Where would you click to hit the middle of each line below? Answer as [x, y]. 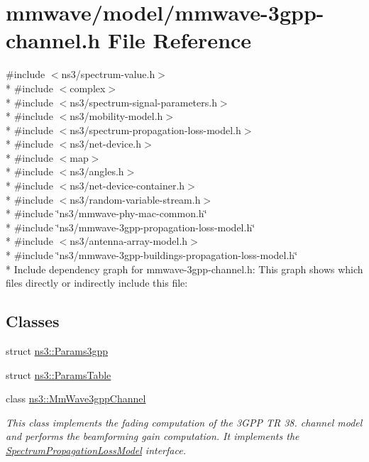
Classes [33, 321]
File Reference [180, 40]
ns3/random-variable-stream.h [135, 199]
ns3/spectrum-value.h [108, 74]
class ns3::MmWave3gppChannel [76, 398]
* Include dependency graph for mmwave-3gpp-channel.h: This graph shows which [184, 269]
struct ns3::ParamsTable [59, 374]
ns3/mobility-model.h [116, 116]
